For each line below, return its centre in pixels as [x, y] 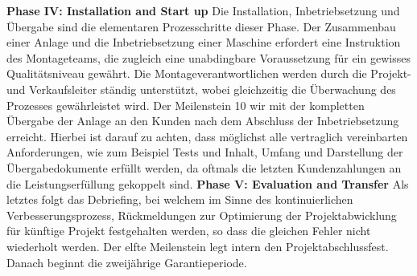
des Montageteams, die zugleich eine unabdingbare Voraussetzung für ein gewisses [208, 57]
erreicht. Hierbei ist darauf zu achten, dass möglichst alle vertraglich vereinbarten [207, 136]
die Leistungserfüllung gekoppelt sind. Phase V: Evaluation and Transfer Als [208, 183]
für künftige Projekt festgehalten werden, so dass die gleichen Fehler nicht [189, 231]
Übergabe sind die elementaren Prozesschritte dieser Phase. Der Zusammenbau [201, 26]
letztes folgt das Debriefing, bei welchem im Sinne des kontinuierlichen [180, 199]
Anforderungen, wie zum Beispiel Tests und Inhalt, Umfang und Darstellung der [205, 152]
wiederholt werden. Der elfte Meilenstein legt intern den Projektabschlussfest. [198, 246]
